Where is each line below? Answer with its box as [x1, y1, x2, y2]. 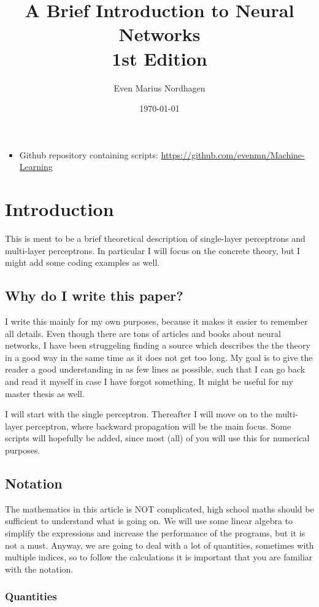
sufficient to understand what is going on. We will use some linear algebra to [5, 514, 293, 527]
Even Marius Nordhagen [113, 81, 206, 94]
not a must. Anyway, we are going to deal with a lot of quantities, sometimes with [5, 538, 314, 551]
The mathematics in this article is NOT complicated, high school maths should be [5, 502, 314, 515]
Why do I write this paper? [5, 286, 183, 305]
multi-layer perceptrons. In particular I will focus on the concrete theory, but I [5, 244, 301, 257]
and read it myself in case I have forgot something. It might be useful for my [5, 374, 293, 387]
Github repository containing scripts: [19, 148, 158, 161]
